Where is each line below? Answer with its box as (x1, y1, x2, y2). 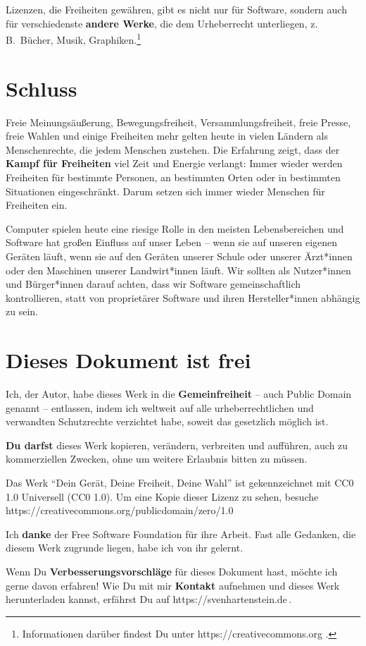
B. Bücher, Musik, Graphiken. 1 (6, 30, 141, 47)
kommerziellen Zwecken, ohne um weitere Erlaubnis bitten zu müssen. (6, 451, 308, 466)
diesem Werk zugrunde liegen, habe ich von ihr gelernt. (6, 540, 244, 555)
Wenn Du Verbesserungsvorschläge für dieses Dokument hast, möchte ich (6, 563, 338, 578)
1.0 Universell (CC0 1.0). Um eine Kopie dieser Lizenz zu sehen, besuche (6, 489, 319, 504)
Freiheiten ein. (6, 197, 68, 212)
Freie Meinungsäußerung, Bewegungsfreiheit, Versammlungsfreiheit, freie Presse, (6, 114, 351, 129)
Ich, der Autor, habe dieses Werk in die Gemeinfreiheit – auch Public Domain (6, 386, 352, 401)
